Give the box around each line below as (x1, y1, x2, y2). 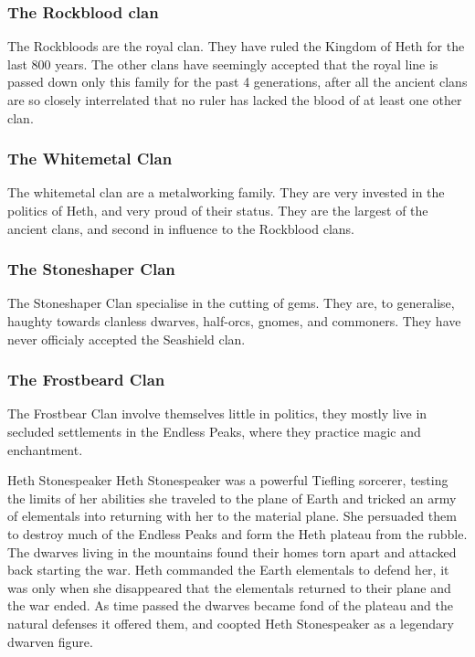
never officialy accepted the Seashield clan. (7, 329, 246, 348)
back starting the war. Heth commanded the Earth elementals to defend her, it (7, 560, 449, 579)
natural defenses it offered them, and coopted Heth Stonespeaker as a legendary (7, 613, 454, 632)
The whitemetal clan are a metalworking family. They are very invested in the (7, 183, 445, 202)
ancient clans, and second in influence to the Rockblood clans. (7, 218, 354, 238)
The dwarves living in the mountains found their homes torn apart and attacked (7, 542, 457, 561)
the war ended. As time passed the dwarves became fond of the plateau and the (7, 596, 454, 615)
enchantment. (7, 440, 83, 459)
